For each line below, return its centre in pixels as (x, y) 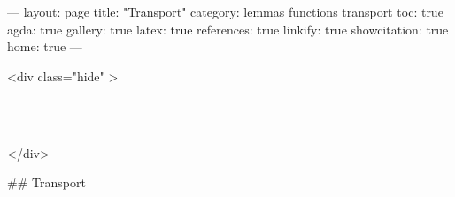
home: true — (45, 46)
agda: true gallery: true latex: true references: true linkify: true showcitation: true (228, 29)
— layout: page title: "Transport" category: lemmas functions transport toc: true (225, 11)
